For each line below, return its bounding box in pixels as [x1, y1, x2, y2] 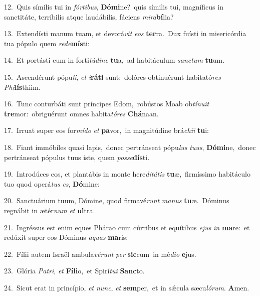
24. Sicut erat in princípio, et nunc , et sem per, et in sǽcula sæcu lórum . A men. [4, 282, 249, 292]
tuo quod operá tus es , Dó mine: [4, 178, 100, 189]
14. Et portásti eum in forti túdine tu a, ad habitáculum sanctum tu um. [4, 55, 225, 65]
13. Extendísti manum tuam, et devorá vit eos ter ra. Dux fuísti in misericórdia [4, 28, 246, 39]
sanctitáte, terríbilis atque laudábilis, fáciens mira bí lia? [4, 11, 174, 22]
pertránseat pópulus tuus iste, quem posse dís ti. [4, 152, 150, 162]
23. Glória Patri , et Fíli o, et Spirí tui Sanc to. [4, 265, 145, 276]
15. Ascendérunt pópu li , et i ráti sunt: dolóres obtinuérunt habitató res [4, 71, 221, 82]
